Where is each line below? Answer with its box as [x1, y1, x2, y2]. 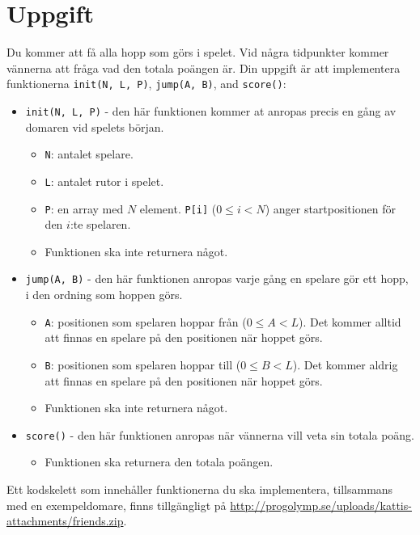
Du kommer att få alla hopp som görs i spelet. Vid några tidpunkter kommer [6, 44, 389, 61]
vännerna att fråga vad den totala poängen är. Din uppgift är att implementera [6, 59, 401, 76]
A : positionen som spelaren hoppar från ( [45, 313, 247, 330]
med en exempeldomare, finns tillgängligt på [6, 496, 227, 513]
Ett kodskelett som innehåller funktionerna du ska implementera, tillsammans [6, 480, 393, 497]
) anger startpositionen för [265, 200, 396, 217]
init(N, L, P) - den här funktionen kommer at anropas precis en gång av [25, 102, 397, 119]
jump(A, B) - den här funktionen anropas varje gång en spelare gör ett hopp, [25, 270, 409, 287]
